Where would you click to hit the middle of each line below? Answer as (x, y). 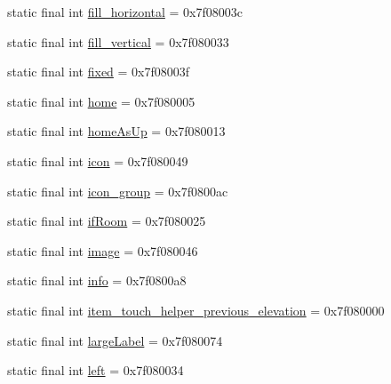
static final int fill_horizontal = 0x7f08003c (125, 12)
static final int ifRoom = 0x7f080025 (107, 221)
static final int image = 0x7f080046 (103, 250)
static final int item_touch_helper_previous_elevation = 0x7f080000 (196, 310)
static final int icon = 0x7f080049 (98, 160)
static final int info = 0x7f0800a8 (97, 280)
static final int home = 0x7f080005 (101, 101)
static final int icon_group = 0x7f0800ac (118, 191)
